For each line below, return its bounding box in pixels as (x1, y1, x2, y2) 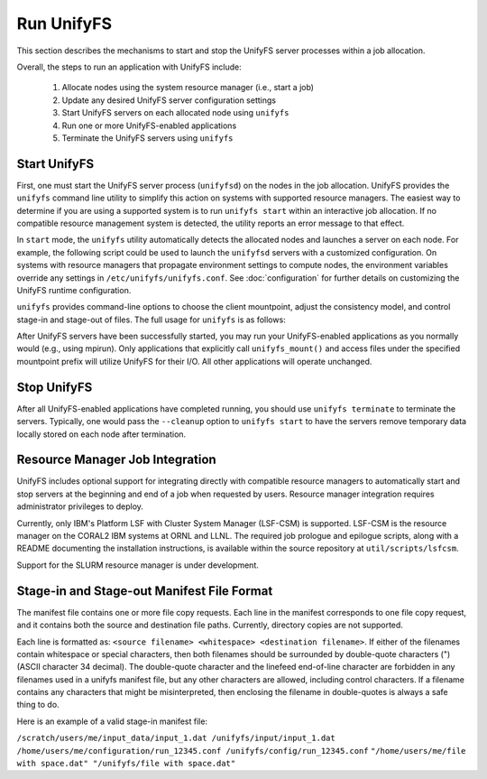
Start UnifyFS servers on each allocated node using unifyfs (61, 107, 289, 118)
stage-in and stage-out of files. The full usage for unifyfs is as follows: (16, 314, 286, 325)
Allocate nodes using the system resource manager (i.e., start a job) (61, 82, 315, 93)
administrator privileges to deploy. (16, 501, 144, 512)
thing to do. (16, 700, 60, 710)
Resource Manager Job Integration (16, 452, 216, 468)
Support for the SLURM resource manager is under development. (16, 560, 259, 570)
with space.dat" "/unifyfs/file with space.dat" (16, 758, 236, 769)
